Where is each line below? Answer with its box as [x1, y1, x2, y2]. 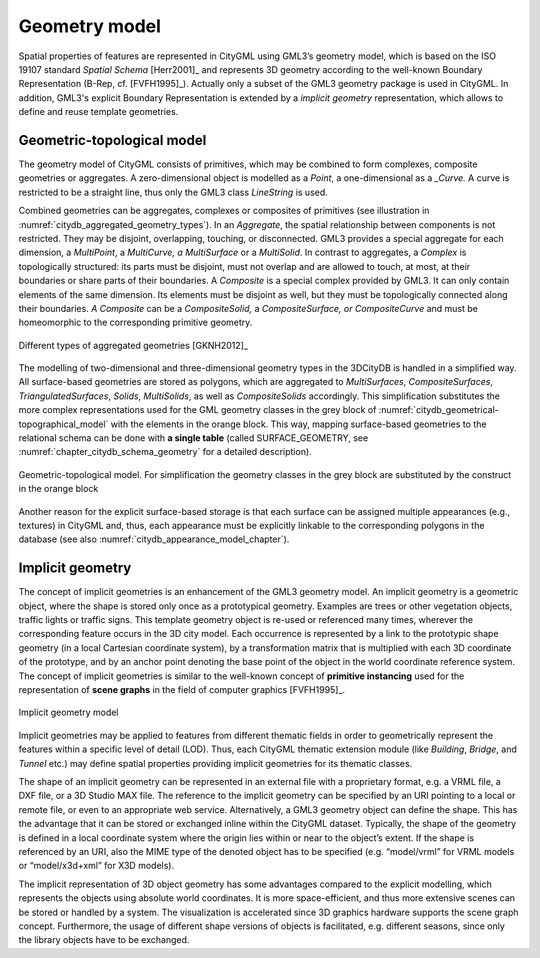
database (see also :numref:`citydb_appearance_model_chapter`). [18, 533, 290, 545]
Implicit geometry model [18, 706, 119, 719]
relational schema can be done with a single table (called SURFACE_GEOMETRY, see [18, 432, 369, 444]
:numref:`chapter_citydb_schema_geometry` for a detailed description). [18, 446, 312, 458]
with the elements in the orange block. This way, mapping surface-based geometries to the [110, 418, 487, 430]
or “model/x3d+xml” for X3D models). [18, 860, 175, 872]
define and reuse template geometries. [18, 106, 179, 118]
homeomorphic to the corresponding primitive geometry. [18, 316, 253, 329]
